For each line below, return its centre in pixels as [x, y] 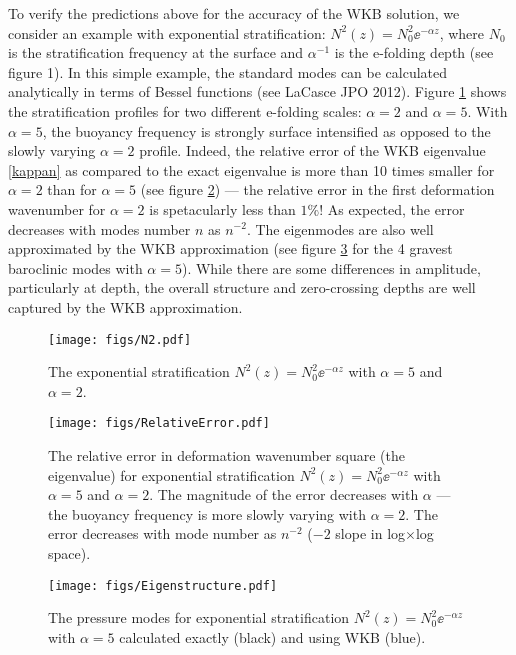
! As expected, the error [392, 208]
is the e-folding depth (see [414, 52]
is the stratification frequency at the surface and [156, 52]
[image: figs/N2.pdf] [120, 339]
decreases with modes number [99, 228]
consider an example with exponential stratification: [167, 32]
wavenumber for [57, 208]
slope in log [370, 533]
